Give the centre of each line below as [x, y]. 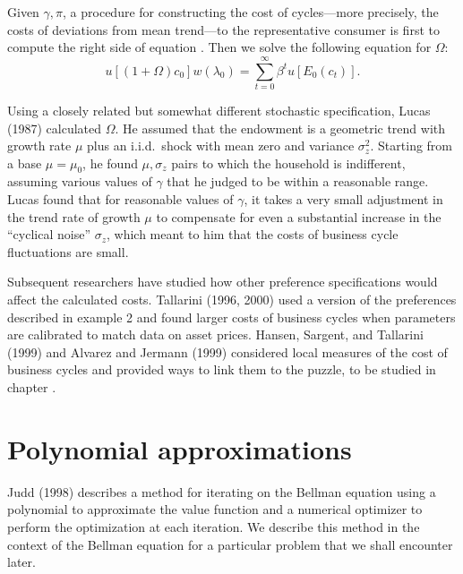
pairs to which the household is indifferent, [288, 163]
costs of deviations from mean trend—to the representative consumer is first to [223, 29]
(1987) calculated [54, 128]
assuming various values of [80, 181]
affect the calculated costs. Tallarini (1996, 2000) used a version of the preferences [232, 300]
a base [25, 163]
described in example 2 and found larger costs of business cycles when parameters [231, 317]
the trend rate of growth [74, 216]
